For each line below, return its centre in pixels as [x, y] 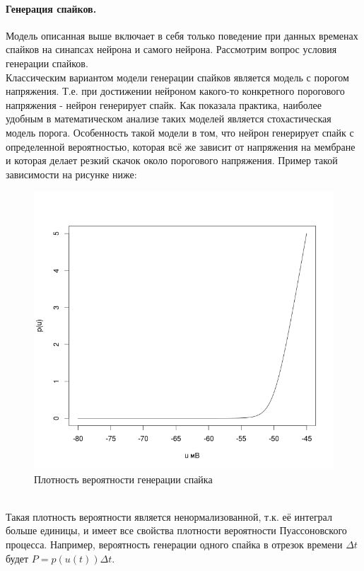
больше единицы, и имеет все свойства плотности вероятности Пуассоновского [176, 530]
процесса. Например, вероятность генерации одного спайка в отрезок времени [174, 544]
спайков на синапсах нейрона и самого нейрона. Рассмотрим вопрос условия [171, 49]
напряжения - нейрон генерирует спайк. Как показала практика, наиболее [164, 104]
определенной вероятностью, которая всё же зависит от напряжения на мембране [181, 146]
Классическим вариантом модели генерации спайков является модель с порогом [177, 77]
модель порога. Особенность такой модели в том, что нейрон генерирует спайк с [180, 132]
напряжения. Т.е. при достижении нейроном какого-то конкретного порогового [175, 91]
